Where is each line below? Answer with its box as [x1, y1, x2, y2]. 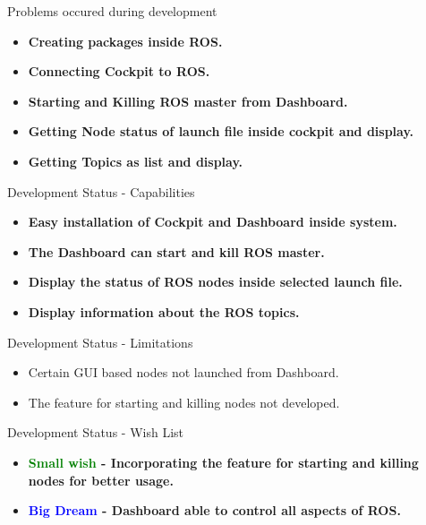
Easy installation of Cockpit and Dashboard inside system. [28, 212, 397, 231]
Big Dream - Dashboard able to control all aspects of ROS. [28, 501, 401, 520]
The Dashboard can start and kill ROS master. [28, 242, 325, 261]
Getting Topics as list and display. [28, 151, 243, 170]
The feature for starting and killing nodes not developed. [28, 392, 340, 411]
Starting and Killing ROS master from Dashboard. [28, 91, 348, 110]
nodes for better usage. [28, 470, 174, 489]
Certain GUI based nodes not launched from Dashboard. [28, 363, 339, 382]
